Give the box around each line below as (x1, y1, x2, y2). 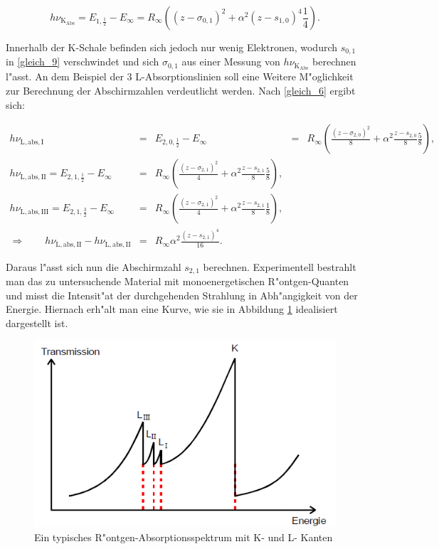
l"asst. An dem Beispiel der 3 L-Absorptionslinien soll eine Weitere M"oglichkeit (6, 69, 354, 84)
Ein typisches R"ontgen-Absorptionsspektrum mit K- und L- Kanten (34, 529, 333, 544)
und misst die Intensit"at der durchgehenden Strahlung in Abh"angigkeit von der (6, 287, 358, 302)
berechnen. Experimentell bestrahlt (203, 259, 356, 274)
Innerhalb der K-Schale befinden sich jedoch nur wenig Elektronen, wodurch (6, 40, 338, 54)
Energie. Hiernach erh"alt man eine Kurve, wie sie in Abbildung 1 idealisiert (6, 302, 338, 316)
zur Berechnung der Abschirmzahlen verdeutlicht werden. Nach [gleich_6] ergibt (6, 82, 356, 97)
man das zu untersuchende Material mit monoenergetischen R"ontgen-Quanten (6, 274, 349, 288)
